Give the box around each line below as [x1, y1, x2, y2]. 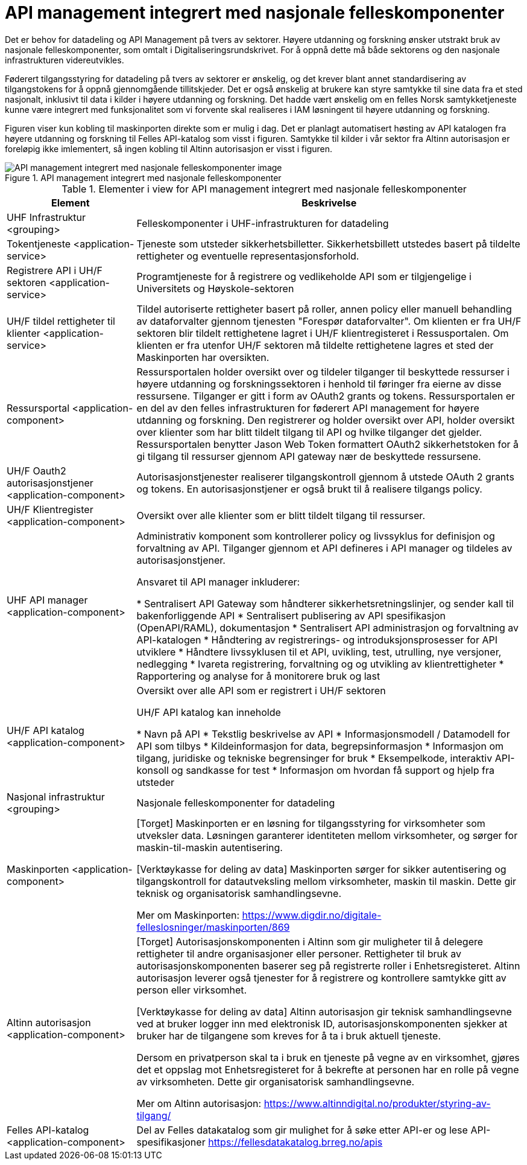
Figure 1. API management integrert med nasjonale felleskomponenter [5, 172, 282, 183]
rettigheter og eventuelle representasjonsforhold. [136, 249, 359, 262]
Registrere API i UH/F [7, 264, 103, 276]
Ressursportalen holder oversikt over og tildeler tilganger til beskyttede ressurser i [136, 365, 510, 378]
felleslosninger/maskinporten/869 [136, 921, 290, 933]
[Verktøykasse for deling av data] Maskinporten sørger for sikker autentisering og [136, 863, 506, 875]
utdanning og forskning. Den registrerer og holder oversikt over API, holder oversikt [136, 413, 515, 426]
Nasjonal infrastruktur [7, 790, 105, 803]
